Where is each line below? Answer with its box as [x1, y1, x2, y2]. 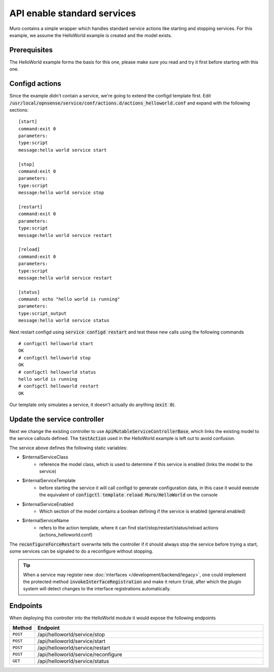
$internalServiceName [22, 518, 70, 524]
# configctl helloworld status [18, 369, 96, 375]
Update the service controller [9, 415, 104, 423]
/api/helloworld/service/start [37, 637, 106, 645]
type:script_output [18, 310, 67, 316]
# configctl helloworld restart [18, 383, 99, 389]
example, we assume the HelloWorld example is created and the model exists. [9, 32, 173, 38]
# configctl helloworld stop [18, 355, 91, 360]
